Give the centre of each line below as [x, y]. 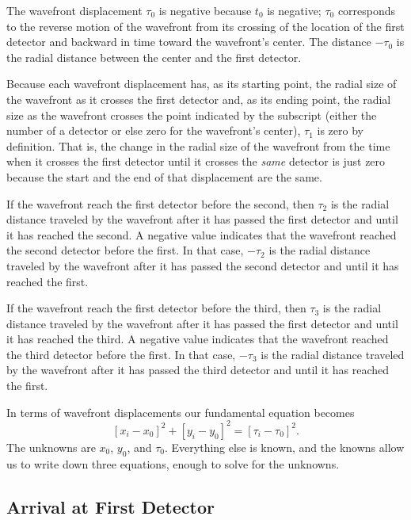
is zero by [340, 130]
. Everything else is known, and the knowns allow [285, 447]
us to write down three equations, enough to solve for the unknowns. [173, 463]
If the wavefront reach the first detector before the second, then [160, 203]
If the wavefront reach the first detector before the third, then [156, 308]
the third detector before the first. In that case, [121, 354]
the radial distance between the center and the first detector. [154, 57]
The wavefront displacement [74, 10]
